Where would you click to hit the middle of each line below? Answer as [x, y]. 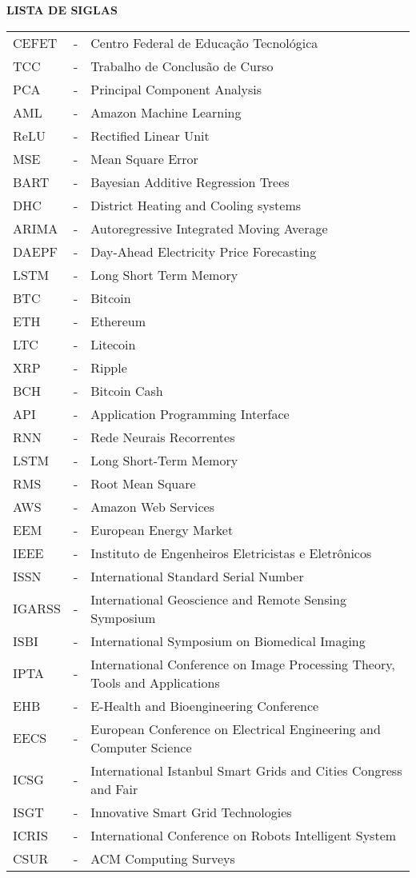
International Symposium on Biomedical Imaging [228, 641]
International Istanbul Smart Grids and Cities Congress [246, 770]
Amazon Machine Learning [166, 112]
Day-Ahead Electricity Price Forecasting [204, 251]
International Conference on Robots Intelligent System [244, 835]
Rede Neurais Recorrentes [163, 437]
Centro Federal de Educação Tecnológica [204, 42]
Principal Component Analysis [176, 89]
